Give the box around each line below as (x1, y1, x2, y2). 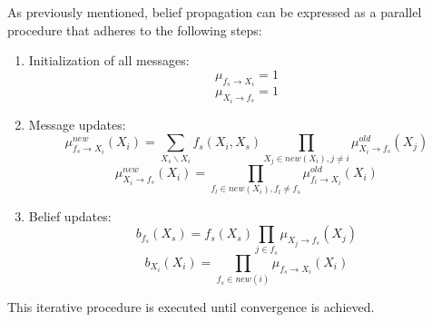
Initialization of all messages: (28, 51, 190, 70)
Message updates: (28, 114, 126, 133)
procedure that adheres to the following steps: (7, 20, 262, 39)
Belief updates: (28, 206, 112, 225)
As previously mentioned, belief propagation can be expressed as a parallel (7, 3, 422, 21)
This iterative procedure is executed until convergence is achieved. (7, 298, 375, 317)
